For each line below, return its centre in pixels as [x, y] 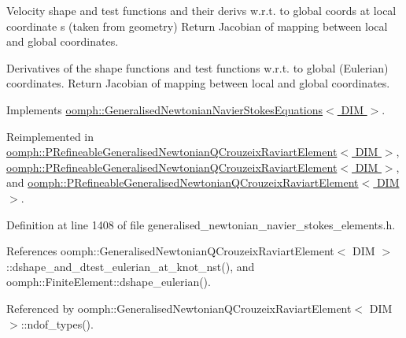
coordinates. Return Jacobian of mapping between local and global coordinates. [198, 83]
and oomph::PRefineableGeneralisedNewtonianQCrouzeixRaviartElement [183, 182]
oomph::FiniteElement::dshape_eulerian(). [109, 282]
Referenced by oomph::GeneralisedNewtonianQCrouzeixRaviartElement [179, 308]
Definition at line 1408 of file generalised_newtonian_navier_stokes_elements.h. [201, 224]
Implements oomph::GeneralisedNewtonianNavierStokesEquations [165, 109]
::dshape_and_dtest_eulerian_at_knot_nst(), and [131, 266]
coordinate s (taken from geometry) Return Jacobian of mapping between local [197, 26]
